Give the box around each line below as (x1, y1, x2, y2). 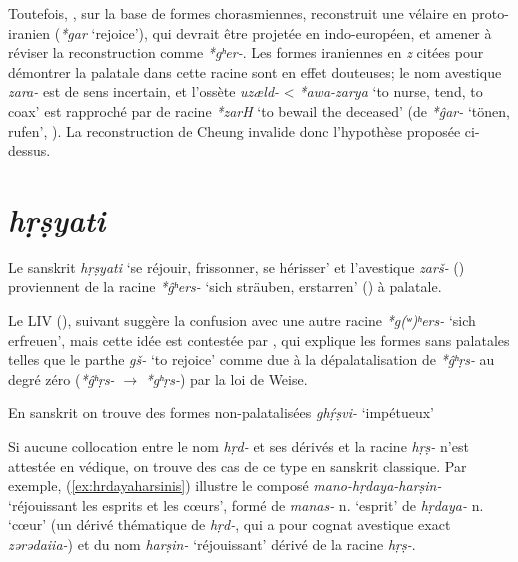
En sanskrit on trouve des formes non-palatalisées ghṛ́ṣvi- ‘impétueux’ (8, 402, 434, 423)
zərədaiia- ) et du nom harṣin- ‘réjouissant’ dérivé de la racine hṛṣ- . (8, 534, 416, 554)
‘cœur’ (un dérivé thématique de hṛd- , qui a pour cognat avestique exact (8, 514, 451, 535)
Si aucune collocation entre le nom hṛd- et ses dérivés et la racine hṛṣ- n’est (8, 436, 469, 457)
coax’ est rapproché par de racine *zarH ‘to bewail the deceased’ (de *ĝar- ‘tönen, (8, 100, 510, 121)
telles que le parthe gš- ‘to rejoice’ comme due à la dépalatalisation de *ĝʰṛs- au (8, 349, 495, 370)
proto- (471, 3, 509, 23)
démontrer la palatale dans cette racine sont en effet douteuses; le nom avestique (8, 61, 502, 82)
